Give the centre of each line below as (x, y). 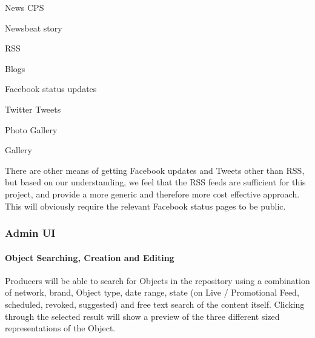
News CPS (25, 7)
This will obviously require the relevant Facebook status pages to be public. (145, 206)
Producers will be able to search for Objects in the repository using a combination (157, 280)
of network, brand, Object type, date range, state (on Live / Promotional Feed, (152, 292)
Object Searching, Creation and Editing (90, 257)
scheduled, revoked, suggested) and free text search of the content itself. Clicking (155, 304)
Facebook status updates (51, 89)
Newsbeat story (34, 28)
